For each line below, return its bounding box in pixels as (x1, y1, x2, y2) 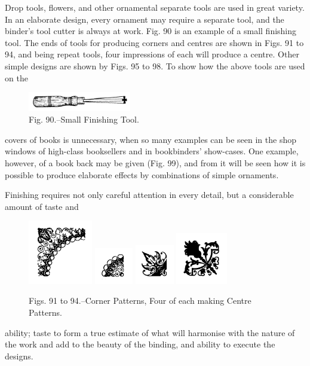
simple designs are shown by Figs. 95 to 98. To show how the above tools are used (5, 59, 305, 72)
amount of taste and (5, 200, 79, 212)
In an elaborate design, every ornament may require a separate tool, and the (5, 13, 284, 25)
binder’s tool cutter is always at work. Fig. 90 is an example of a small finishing (5, 25, 297, 37)
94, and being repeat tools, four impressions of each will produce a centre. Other (5, 48, 299, 60)
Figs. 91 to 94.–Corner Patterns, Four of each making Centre (29, 294, 251, 307)
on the (5, 71, 28, 84)
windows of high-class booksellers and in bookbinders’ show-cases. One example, (5, 145, 299, 157)
